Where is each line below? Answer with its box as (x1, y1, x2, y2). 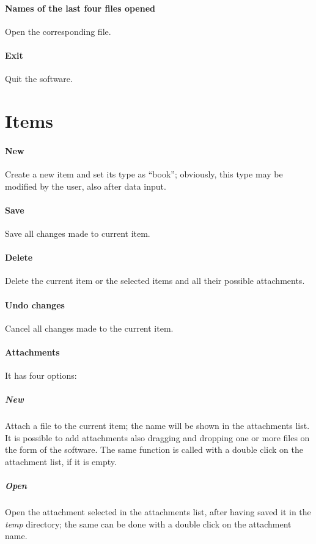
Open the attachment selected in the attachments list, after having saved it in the (5, 505, 311, 518)
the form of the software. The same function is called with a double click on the (5, 443, 303, 456)
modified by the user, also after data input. (5, 179, 166, 192)
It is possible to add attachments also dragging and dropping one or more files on (5, 431, 310, 444)
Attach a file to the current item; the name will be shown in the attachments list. (5, 419, 310, 432)
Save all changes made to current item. (5, 226, 150, 239)
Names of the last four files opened (5, 1, 155, 14)
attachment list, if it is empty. (5, 455, 117, 468)
